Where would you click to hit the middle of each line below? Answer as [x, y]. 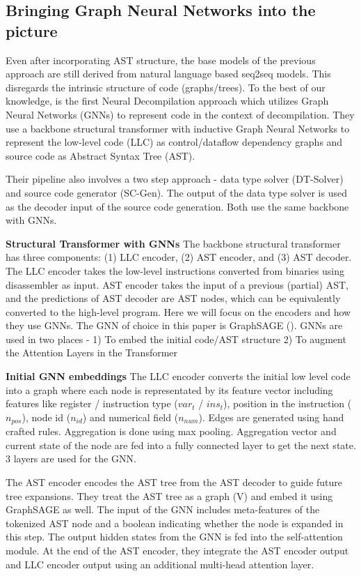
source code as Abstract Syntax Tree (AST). [101, 155]
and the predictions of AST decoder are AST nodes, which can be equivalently [173, 298]
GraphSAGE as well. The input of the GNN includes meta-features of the [163, 509]
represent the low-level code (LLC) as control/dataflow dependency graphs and [174, 142]
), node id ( [46, 417]
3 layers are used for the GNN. [71, 458]
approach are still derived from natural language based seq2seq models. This [168, 74]
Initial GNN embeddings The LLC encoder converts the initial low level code [178, 376]
